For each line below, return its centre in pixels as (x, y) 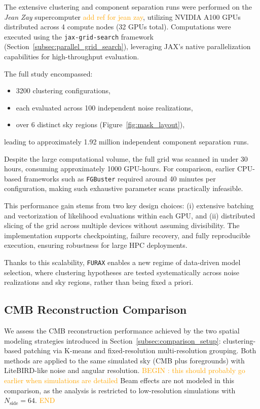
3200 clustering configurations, (63, 90)
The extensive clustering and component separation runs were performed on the (128, 7)
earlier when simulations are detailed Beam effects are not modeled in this (119, 380)
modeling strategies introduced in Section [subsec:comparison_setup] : (113, 340)
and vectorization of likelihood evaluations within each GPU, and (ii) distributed (130, 215)
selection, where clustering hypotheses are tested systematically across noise (122, 272)
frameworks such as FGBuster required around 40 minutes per (120, 178)
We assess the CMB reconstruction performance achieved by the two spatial (122, 331)
